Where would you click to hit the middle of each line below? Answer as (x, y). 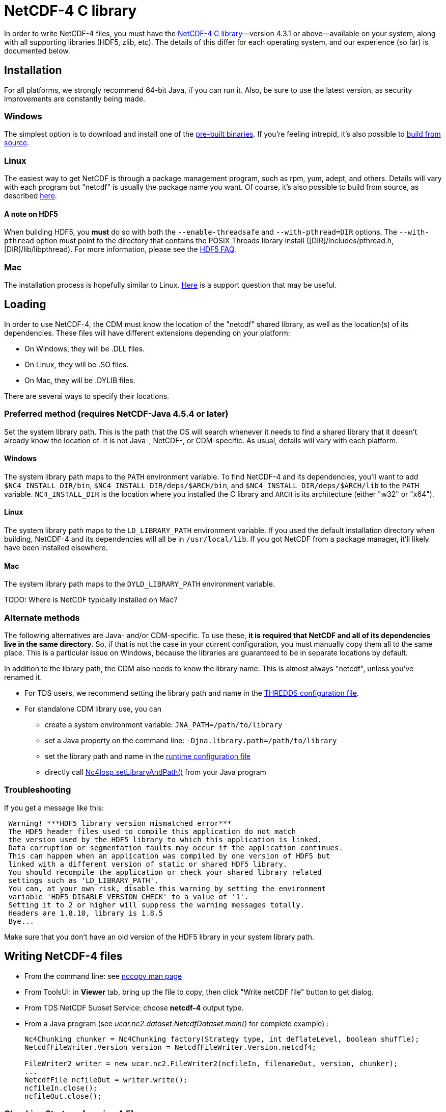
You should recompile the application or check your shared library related (165, 872)
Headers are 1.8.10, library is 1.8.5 (86, 913)
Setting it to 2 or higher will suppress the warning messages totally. (157, 905)
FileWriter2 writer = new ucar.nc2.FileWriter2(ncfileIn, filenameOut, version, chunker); (211, 1063)
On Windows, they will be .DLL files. (85, 348)
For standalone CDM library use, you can (93, 709)
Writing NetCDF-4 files (63, 956)
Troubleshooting (38, 790)
